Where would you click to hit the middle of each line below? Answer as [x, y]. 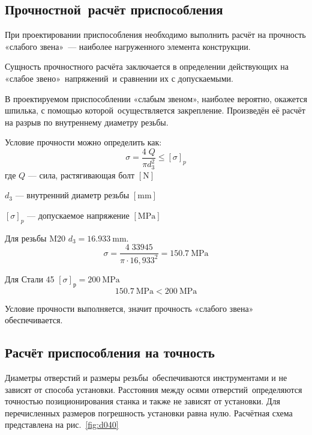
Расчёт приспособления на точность [110, 352]
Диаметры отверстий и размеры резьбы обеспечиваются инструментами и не [146, 377]
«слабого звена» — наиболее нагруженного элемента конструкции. [128, 46]
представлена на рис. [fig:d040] [62, 424]
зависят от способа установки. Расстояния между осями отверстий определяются [154, 389]
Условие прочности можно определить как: [83, 142]
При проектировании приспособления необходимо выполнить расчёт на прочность [155, 35]
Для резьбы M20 [35, 238]
